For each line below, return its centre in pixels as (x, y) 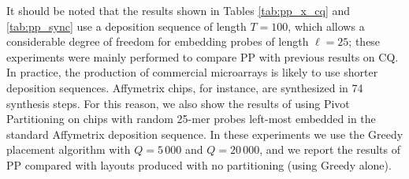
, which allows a (326, 26)
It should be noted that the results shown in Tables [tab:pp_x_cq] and (178, 10)
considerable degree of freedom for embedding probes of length (158, 41)
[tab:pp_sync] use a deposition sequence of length (126, 26)
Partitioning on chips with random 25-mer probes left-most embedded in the (191, 119)
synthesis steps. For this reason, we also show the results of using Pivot (178, 103)
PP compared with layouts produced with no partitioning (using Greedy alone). (199, 164)
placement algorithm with (69, 149)
